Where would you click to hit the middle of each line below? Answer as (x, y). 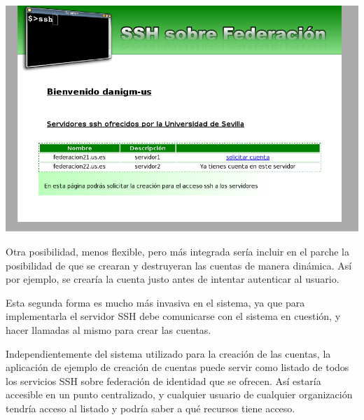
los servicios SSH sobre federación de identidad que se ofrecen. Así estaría (163, 380)
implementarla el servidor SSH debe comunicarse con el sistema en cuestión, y (173, 316)
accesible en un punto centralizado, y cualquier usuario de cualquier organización (179, 394)
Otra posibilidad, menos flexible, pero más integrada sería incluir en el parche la (177, 252)
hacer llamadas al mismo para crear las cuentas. (108, 330)
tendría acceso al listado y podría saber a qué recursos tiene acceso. (150, 408)
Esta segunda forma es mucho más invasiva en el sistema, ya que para (155, 302)
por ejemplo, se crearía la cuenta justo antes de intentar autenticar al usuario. (173, 279)
